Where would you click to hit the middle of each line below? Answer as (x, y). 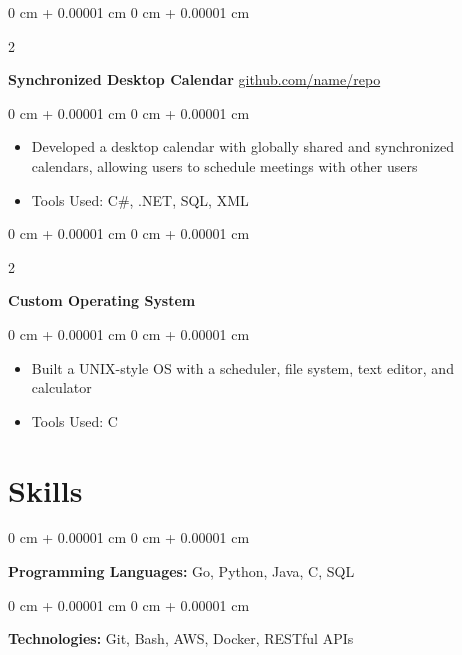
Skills (45, 489)
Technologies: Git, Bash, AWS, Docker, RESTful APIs (181, 638)
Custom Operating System (102, 300)
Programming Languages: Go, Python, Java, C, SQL (181, 571)
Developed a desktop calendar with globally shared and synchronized (242, 146)
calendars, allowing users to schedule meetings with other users (224, 165)
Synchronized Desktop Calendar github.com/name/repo (194, 79)
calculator (61, 387)
